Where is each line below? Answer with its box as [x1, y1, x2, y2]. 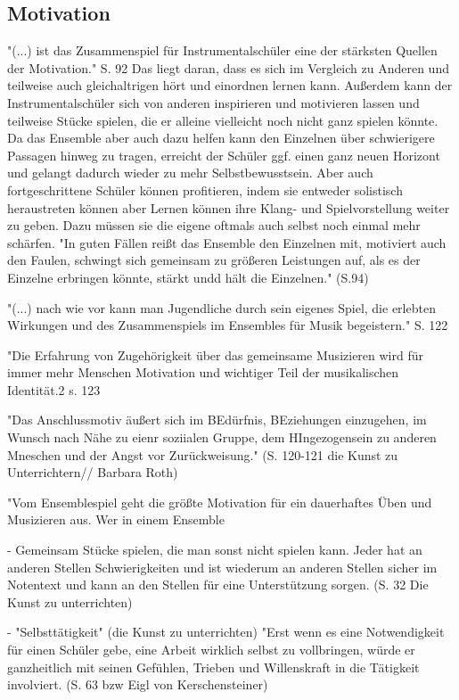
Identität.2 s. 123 [7, 380, 101, 399]
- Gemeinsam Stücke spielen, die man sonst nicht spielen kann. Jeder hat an [7, 540, 422, 559]
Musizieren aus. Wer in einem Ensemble [7, 510, 225, 529]
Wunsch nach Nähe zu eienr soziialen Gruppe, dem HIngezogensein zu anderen [7, 428, 437, 447]
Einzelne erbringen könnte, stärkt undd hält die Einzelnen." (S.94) [7, 268, 369, 286]
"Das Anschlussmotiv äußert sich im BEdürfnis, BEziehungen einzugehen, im [7, 410, 427, 429]
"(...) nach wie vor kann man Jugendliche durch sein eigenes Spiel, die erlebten [7, 298, 436, 317]
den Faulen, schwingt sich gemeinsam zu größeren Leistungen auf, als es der [7, 251, 421, 269]
